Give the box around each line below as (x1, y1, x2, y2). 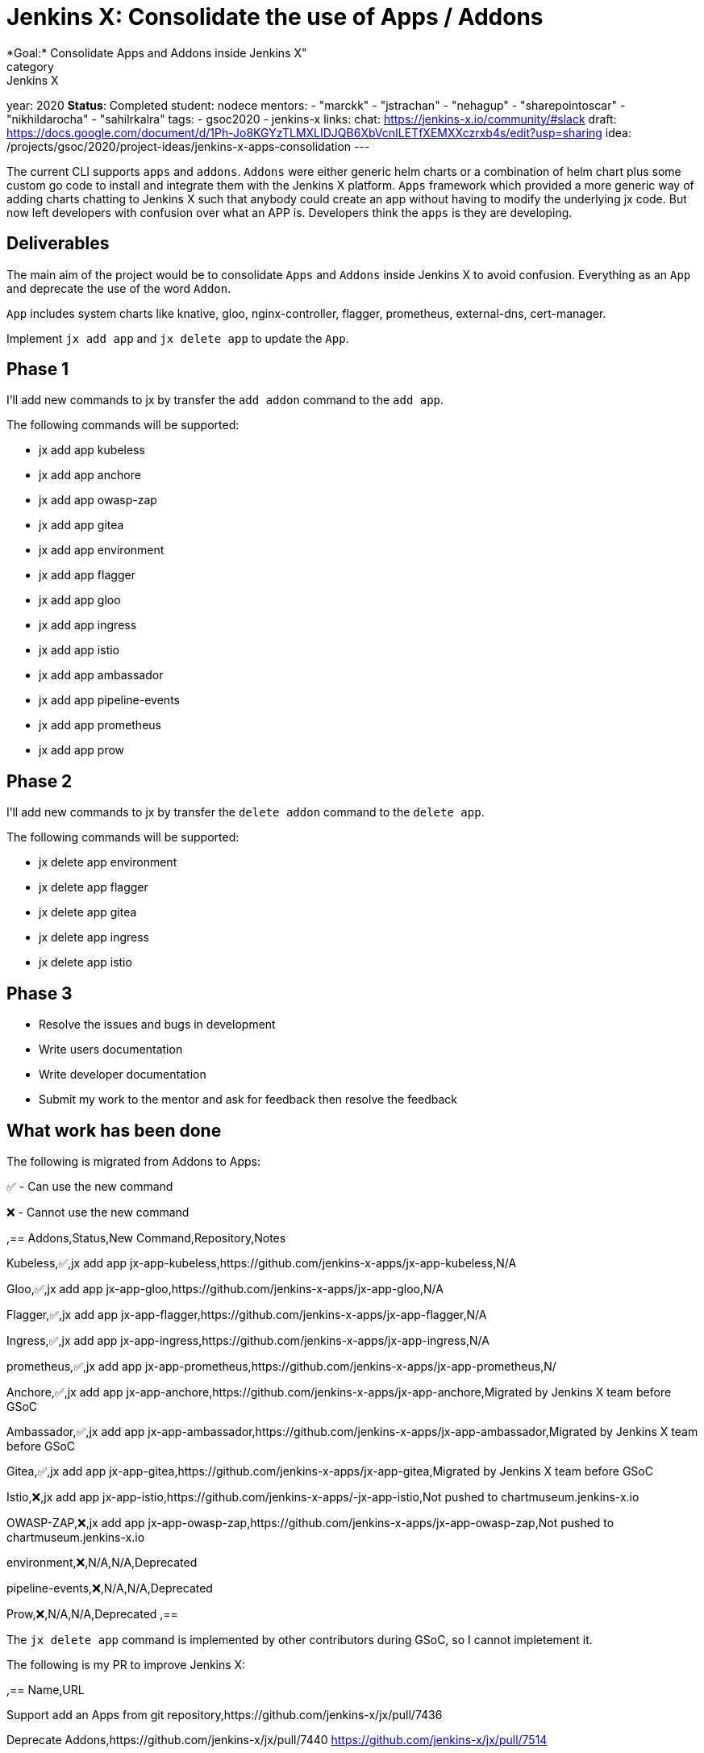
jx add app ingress (39, 618, 137, 632)
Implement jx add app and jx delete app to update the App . (6, 331, 349, 345)
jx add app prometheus (39, 718, 161, 733)
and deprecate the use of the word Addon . (6, 281, 231, 295)
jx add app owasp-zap (39, 493, 157, 507)
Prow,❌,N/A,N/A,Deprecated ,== (6, 1606, 178, 1621)
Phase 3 (6, 983, 73, 1004)
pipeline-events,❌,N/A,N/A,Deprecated (6, 1580, 213, 1595)
